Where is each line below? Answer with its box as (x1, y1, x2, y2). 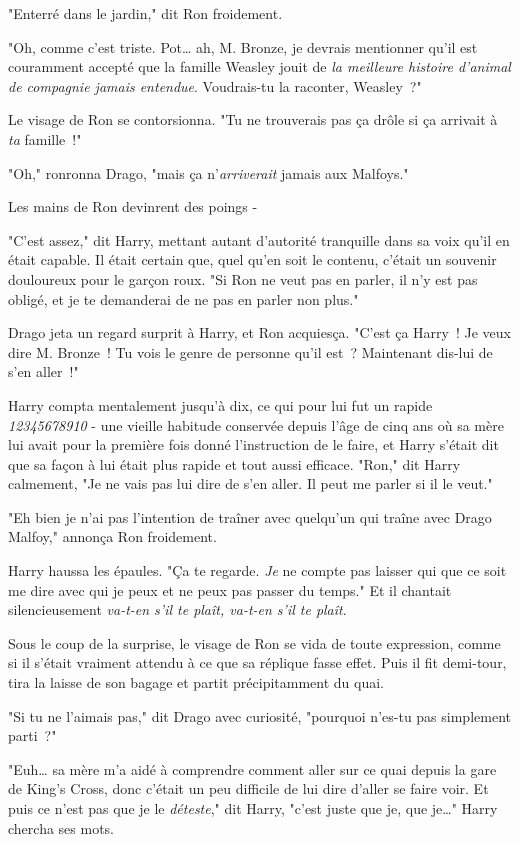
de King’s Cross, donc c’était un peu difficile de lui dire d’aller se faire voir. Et (8, 778, 489, 799)
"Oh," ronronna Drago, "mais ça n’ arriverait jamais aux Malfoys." (8, 162, 409, 183)
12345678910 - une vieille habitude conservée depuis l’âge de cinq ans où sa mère (8, 414, 504, 435)
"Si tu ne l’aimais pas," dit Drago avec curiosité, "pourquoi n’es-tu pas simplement (8, 705, 511, 726)
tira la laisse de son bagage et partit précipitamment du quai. (8, 672, 385, 693)
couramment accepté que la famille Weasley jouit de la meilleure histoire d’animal (8, 56, 511, 77)
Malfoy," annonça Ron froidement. (8, 526, 217, 547)
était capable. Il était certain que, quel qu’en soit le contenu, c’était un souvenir (8, 249, 497, 270)
